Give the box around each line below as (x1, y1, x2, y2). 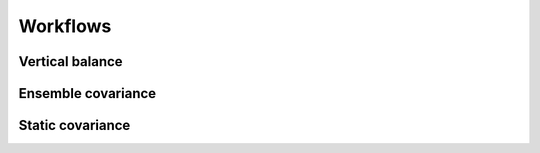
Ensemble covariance (18, 85, 157, 102)
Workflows (18, 15, 112, 37)
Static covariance (18, 117, 131, 134)
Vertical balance (18, 53, 124, 70)
